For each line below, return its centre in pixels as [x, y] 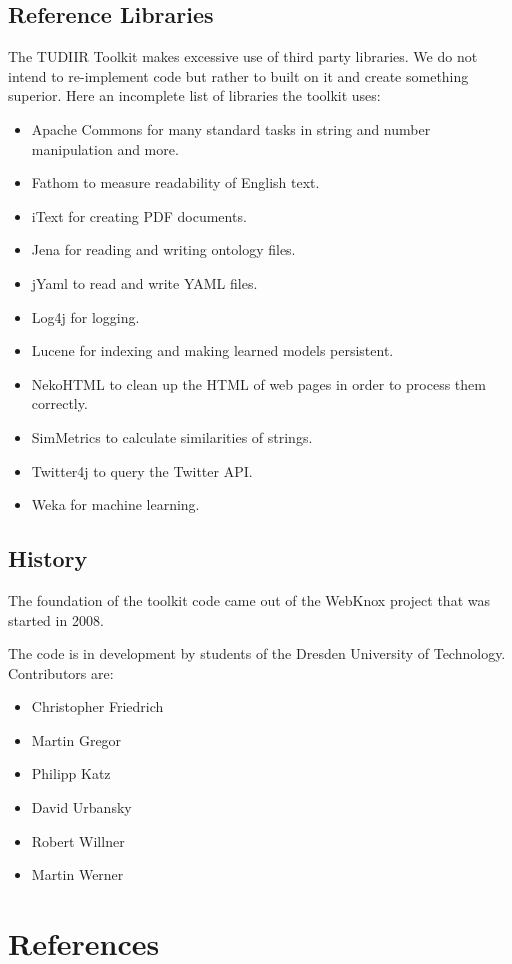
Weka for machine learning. [115, 504]
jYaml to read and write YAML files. [144, 282]
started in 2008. [56, 619]
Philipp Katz [71, 773]
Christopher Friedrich [97, 706]
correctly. [59, 403]
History [48, 558]
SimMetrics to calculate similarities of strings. [172, 436]
